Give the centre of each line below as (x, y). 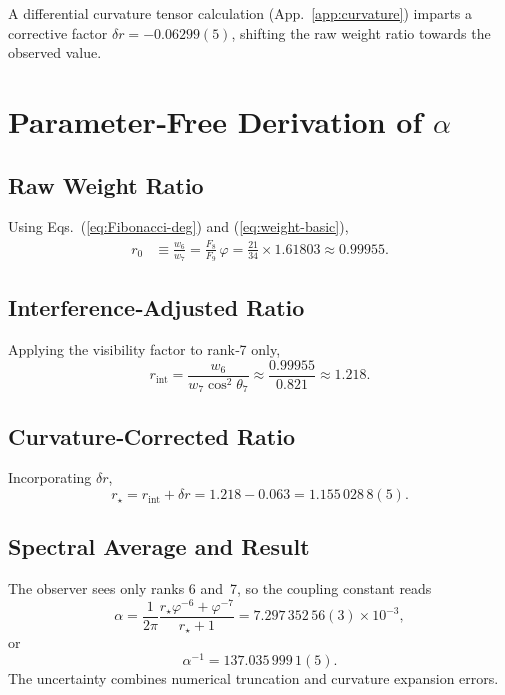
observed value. (55, 52)
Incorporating (50, 477)
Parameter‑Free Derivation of (215, 120)
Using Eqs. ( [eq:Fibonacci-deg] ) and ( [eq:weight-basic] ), (178, 226)
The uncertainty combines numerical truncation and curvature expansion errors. (253, 678)
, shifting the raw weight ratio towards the (361, 32)
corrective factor (58, 32)
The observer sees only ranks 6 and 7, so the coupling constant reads (220, 588)
